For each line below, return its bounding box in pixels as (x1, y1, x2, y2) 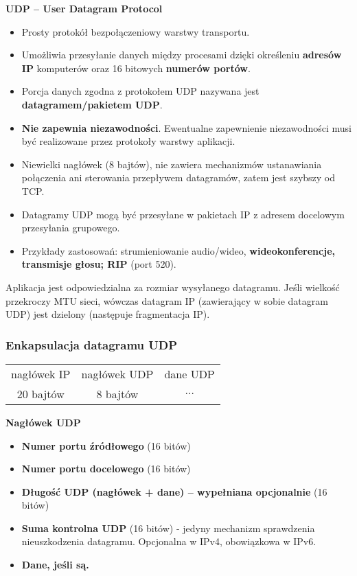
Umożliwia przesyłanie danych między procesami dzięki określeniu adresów (21, 47, 342, 62)
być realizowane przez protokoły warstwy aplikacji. (21, 134, 235, 148)
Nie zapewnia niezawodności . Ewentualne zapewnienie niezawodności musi (21, 120, 352, 135)
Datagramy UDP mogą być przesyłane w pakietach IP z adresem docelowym (21, 207, 345, 221)
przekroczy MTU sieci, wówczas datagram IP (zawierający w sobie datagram (5, 293, 328, 308)
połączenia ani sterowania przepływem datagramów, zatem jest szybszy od (21, 170, 336, 185)
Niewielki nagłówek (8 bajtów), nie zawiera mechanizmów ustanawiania (21, 157, 322, 171)
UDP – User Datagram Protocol (5, 1, 163, 15)
